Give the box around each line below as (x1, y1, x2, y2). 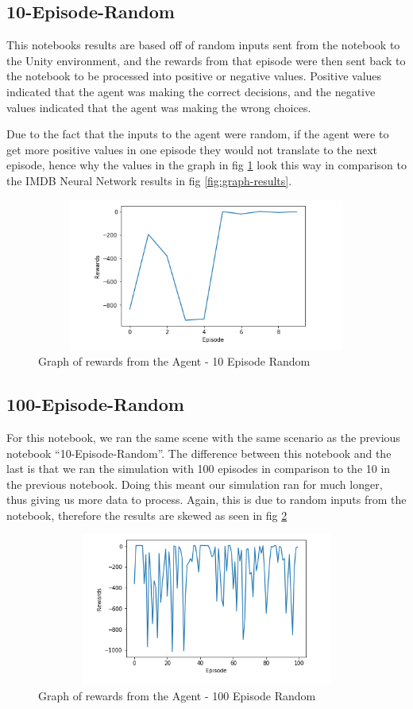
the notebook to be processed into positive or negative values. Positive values (6, 68, 382, 84)
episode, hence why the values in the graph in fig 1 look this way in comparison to (6, 157, 407, 173)
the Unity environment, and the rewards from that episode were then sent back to (6, 52, 406, 68)
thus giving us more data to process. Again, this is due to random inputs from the (6, 491, 407, 508)
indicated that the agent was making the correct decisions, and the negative (6, 83, 376, 99)
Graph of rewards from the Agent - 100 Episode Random (38, 688, 316, 704)
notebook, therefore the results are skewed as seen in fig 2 (6, 506, 288, 523)
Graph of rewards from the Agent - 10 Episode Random (38, 353, 311, 370)
